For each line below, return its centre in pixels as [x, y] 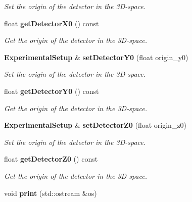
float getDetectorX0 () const [52, 23]
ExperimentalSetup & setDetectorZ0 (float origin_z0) [95, 125]
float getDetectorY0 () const [52, 91]
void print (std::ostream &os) [51, 193]
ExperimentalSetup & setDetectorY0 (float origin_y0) [96, 57]
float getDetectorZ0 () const [51, 159]
